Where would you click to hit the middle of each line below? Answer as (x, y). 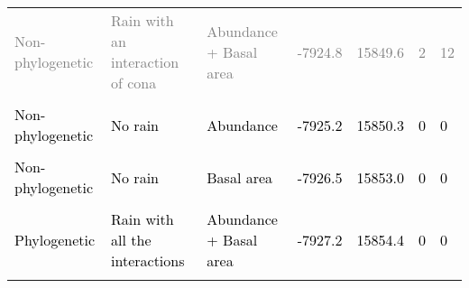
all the (131, 240)
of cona (134, 83)
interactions (148, 260)
